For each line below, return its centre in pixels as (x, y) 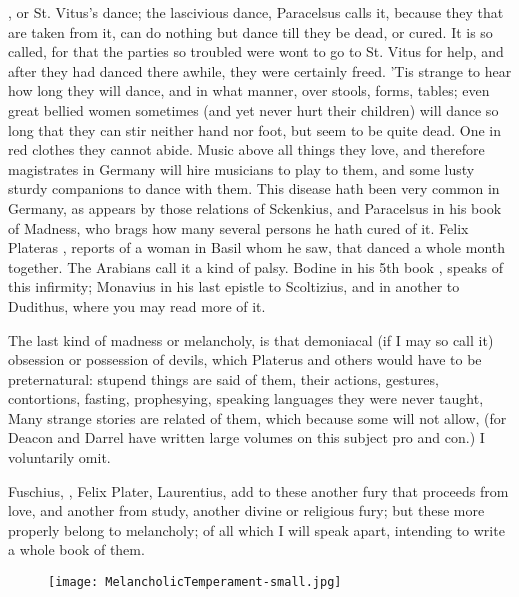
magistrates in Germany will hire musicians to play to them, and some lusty (241, 168)
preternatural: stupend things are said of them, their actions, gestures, (223, 378)
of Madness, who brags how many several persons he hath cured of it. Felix (238, 227)
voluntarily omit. (59, 457)
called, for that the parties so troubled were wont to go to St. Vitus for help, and (256, 51)
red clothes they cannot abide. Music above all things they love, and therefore (246, 149)
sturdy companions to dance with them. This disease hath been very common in (254, 188)
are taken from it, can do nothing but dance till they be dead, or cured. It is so (250, 31)
